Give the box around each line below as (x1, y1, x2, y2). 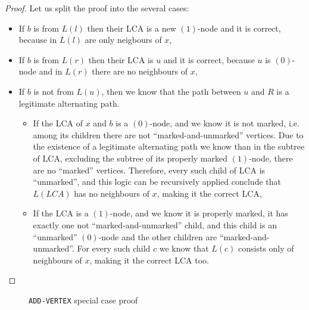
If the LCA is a (33, 207, 89, 219)
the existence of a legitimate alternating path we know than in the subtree (33, 140, 305, 153)
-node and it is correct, (197, 21, 281, 34)
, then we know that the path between (101, 85, 241, 97)
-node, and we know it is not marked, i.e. (149, 117, 299, 129)
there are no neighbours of (92, 65, 188, 77)
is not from (33, 85, 74, 97)
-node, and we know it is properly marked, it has (110, 207, 288, 219)
